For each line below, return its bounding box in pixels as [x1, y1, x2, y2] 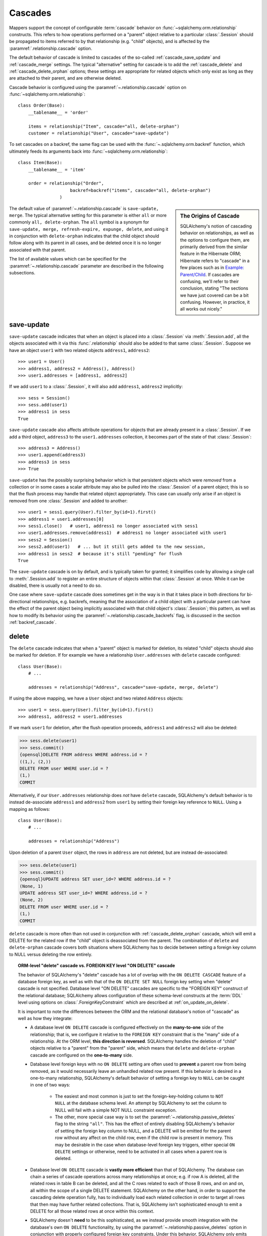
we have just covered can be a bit [180, 292, 249, 298]
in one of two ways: [30, 1082, 70, 1088]
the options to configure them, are [180, 237, 250, 243]
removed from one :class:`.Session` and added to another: [9, 497, 128, 504]
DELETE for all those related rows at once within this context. [30, 1208, 154, 1214]
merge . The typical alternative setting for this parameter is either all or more [9, 212, 167, 218]
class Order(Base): [18, 103, 65, 108]
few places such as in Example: [180, 265, 244, 270]
